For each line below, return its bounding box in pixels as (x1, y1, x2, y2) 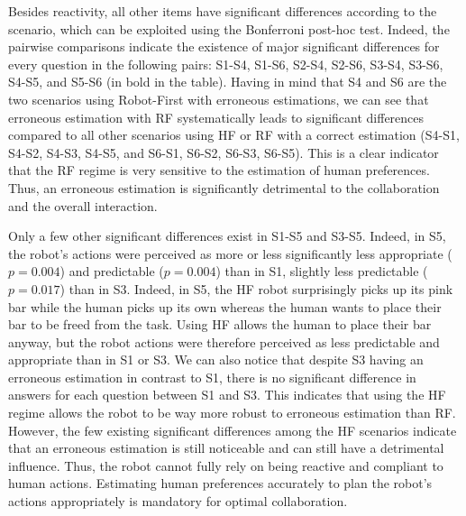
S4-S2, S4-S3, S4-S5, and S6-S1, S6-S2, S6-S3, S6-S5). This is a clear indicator (8, 143, 439, 161)
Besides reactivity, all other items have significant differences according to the (8, 2, 437, 20)
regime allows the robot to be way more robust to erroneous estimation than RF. (8, 403, 456, 422)
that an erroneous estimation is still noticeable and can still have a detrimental (8, 438, 444, 457)
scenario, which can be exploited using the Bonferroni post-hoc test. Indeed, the (8, 19, 450, 38)
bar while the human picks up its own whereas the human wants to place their (8, 297, 442, 316)
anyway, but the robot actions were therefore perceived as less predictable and (8, 332, 440, 351)
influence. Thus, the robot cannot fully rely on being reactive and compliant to (8, 456, 443, 475)
